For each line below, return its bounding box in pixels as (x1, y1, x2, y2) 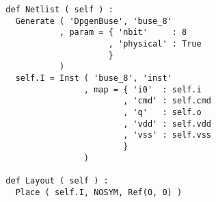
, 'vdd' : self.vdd (123, 118, 211, 129)
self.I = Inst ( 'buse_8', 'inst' (15, 73, 172, 83)
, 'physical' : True (108, 38, 202, 49)
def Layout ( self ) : (5, 175, 109, 186)
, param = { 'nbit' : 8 (59, 27, 187, 38)
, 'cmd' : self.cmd (123, 96, 211, 106)
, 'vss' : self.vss (123, 130, 211, 140)
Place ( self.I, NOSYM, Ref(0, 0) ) (15, 187, 183, 197)
